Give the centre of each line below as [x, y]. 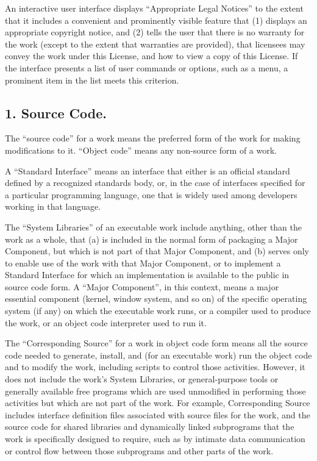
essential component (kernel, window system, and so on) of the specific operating [156, 298]
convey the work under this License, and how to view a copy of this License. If [151, 56]
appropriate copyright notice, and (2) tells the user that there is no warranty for [155, 32]
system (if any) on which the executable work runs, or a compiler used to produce [158, 311]
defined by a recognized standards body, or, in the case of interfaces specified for [155, 183]
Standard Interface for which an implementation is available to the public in [147, 275]
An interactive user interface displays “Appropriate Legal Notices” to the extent [154, 8]
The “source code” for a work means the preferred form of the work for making [153, 138]
